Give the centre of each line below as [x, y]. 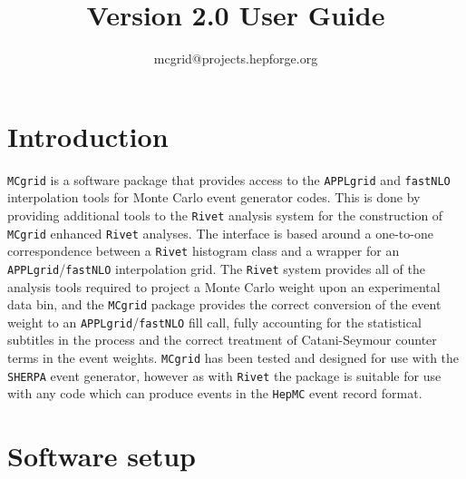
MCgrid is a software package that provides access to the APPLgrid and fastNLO [229, 179]
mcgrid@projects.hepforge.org [236, 59]
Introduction [88, 136]
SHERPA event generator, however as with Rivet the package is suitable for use [224, 375]
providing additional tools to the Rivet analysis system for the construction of [225, 215]
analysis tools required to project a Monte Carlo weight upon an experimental [224, 286]
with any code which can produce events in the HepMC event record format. [215, 393]
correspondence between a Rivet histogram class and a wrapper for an [204, 251]
